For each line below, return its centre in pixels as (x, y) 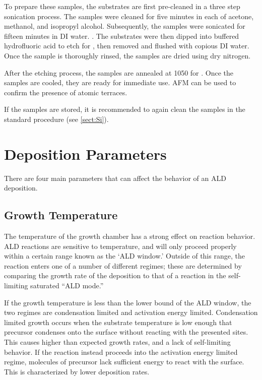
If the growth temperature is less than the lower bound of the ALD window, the (128, 302)
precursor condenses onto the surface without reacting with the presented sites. (126, 332)
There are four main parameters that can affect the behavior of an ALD (115, 178)
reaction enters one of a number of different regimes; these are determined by (123, 265)
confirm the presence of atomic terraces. (66, 92)
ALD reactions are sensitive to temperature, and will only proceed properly (120, 246)
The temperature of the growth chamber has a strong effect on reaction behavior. (130, 236)
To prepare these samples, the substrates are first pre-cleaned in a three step (122, 6)
